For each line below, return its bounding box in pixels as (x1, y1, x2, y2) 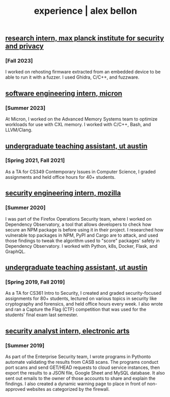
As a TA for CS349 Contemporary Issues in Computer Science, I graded (5, 169, 156, 175)
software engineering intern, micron (5, 89, 123, 98)
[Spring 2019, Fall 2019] (5, 278, 65, 286)
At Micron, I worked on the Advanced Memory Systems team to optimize (5, 116, 158, 122)
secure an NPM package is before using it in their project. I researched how (5, 226, 164, 232)
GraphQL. (5, 248, 26, 254)
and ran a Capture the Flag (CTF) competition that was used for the (5, 307, 147, 313)
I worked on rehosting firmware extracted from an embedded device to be (5, 69, 161, 75)
